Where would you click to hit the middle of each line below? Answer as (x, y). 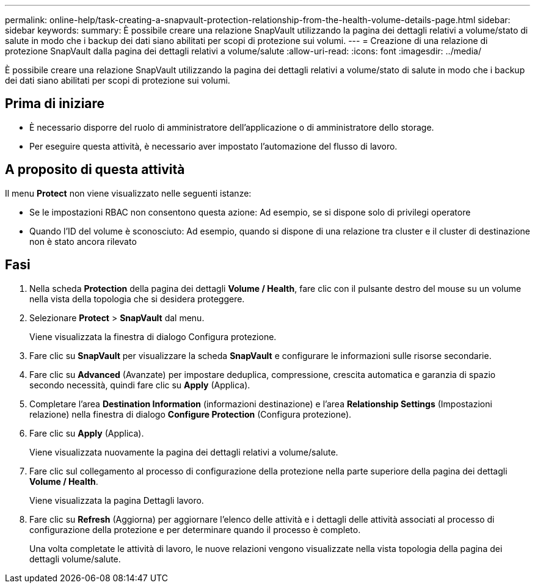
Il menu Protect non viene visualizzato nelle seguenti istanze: (128, 193)
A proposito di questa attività (95, 170)
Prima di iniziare (55, 104)
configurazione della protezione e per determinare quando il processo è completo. (195, 529)
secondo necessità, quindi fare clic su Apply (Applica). (140, 385)
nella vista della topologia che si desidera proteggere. (137, 299)
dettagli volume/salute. (75, 559)
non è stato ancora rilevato (83, 241)
